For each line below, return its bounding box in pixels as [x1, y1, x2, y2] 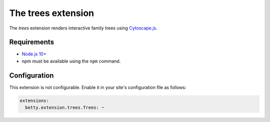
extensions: [19, 97, 49, 103]
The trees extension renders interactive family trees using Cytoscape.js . [9, 25, 157, 31]
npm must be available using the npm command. [21, 58, 121, 64]
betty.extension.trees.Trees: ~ [25, 105, 104, 110]
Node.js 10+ [21, 51, 47, 57]
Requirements [9, 38, 54, 46]
